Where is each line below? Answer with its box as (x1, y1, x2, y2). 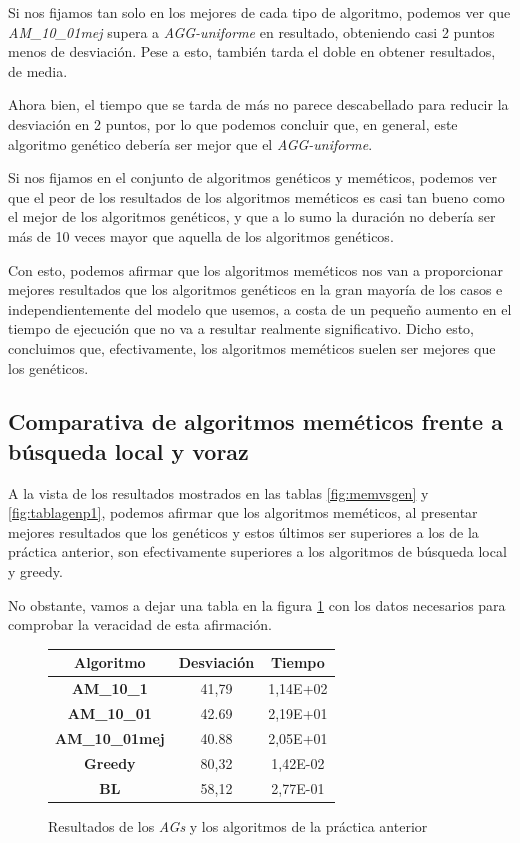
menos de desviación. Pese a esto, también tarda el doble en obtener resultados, (8, 41, 496, 62)
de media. (8, 60, 68, 81)
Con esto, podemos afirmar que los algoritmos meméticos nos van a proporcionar (8, 259, 503, 280)
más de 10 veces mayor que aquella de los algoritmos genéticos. (8, 225, 394, 246)
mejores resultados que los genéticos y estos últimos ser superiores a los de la (8, 521, 479, 542)
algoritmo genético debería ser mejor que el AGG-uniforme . (8, 133, 373, 154)
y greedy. (8, 561, 63, 582)
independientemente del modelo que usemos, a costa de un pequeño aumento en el (8, 298, 512, 319)
